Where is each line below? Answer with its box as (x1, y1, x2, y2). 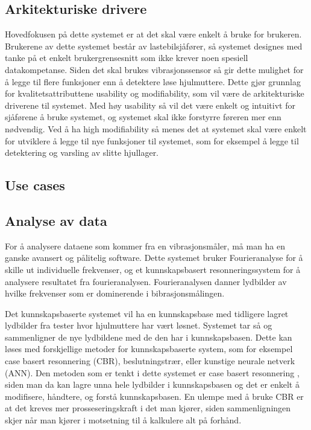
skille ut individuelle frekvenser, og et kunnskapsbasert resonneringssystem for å (5, 263, 301, 275)
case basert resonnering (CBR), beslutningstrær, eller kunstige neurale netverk (5, 355, 295, 367)
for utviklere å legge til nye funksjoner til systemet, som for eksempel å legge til (5, 134, 299, 147)
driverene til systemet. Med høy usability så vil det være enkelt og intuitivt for (5, 98, 295, 111)
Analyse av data (5, 211, 107, 229)
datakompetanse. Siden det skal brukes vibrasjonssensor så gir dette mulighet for (5, 63, 304, 75)
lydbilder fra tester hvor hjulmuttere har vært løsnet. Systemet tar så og (5, 319, 272, 332)
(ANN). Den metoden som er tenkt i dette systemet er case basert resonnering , (5, 366, 300, 379)
